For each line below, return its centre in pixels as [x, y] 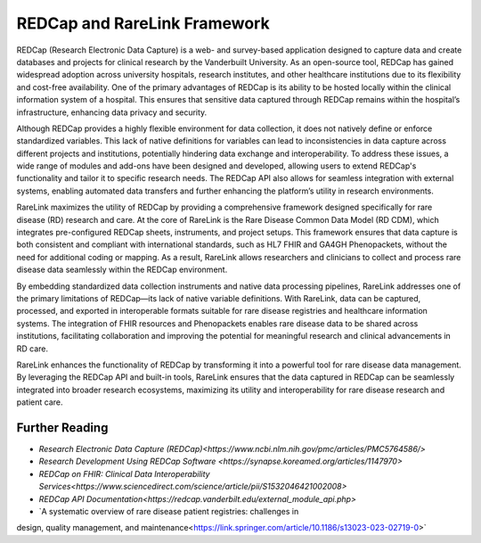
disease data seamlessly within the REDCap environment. [122, 270]
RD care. [33, 349]
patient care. [40, 402]
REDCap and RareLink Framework [143, 23]
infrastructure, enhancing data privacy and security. [112, 112]
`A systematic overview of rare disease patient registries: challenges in [169, 511]
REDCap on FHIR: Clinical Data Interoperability [124, 473]
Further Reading [62, 428]
